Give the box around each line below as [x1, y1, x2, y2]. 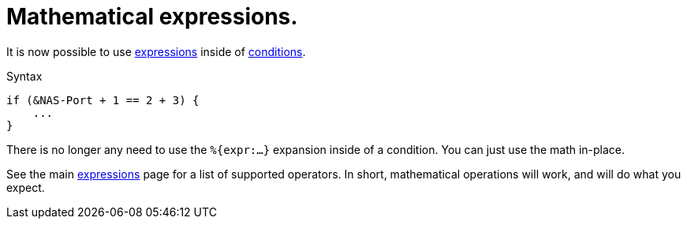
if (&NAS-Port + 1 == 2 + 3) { [6, 93, 200, 107]
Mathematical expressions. [6, 3, 298, 30]
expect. [6, 180, 45, 194]
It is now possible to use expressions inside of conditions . [6, 44, 306, 58]
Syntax [6, 69, 43, 83]
